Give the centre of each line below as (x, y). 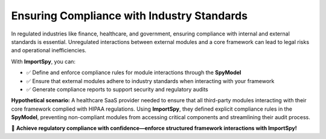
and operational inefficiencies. (49, 51)
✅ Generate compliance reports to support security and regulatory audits (117, 89)
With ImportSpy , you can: (43, 61)
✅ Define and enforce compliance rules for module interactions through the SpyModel (134, 73)
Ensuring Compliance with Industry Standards (129, 16)
